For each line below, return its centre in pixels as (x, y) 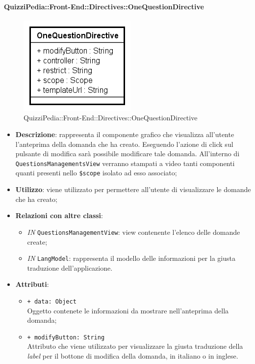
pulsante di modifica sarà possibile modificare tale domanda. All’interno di (127, 154)
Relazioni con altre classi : (59, 215)
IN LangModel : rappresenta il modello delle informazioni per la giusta (131, 258)
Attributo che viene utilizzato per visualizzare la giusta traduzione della (135, 346)
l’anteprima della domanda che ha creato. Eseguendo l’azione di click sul (124, 144)
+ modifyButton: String (66, 337)
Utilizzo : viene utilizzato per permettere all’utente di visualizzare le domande (133, 189)
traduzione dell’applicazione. (70, 267)
